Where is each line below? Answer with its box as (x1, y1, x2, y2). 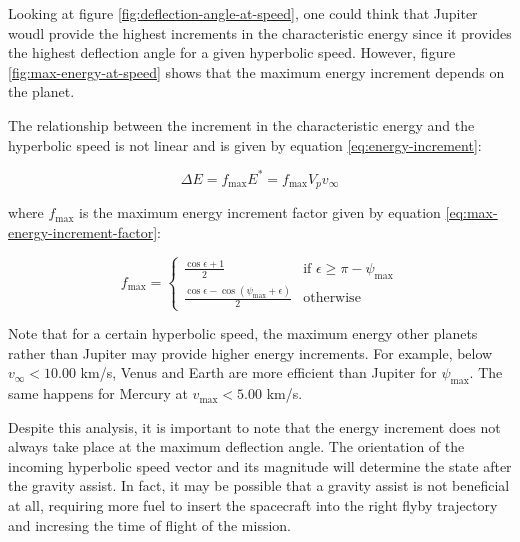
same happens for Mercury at (8, 383, 188, 404)
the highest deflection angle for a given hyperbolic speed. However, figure (8, 42, 456, 63)
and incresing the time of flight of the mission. (8, 514, 291, 535)
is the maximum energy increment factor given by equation (79, 202, 441, 223)
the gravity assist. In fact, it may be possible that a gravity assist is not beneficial (8, 475, 510, 496)
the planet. (8, 81, 75, 102)
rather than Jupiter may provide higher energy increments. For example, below (8, 342, 493, 363)
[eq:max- (445, 202, 498, 223)
